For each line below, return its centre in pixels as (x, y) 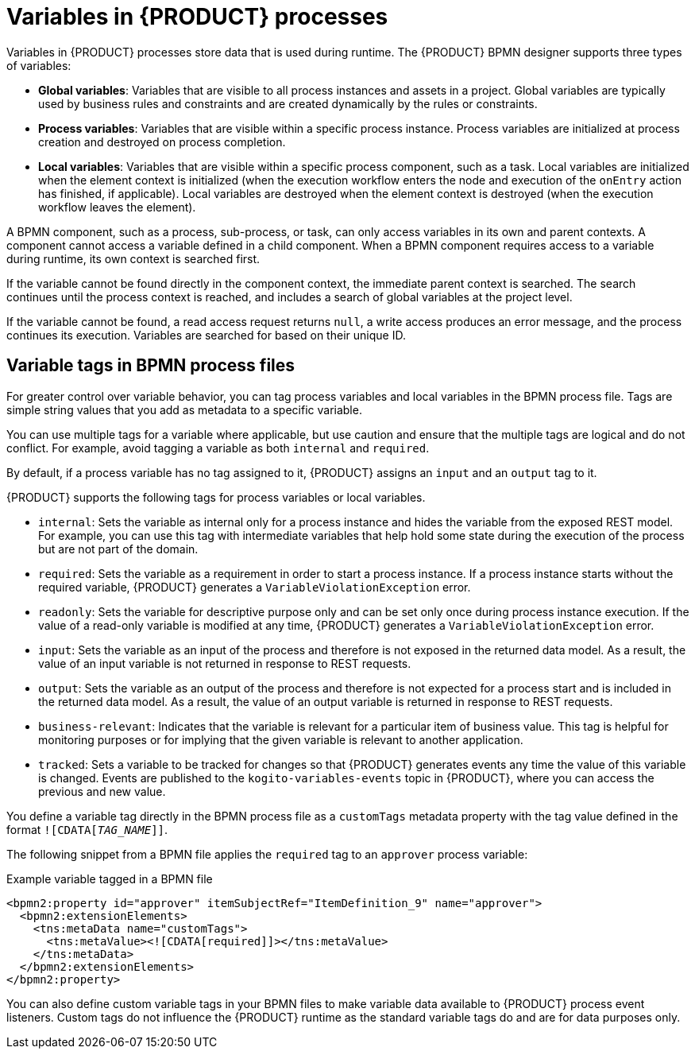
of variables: (39, 65)
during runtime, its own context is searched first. (133, 258)
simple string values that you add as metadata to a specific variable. (184, 409)
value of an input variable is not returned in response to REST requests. (225, 663)
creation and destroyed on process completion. (162, 142)
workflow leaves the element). (117, 207)
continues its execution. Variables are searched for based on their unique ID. (206, 335)
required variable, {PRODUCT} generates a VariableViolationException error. (255, 587)
